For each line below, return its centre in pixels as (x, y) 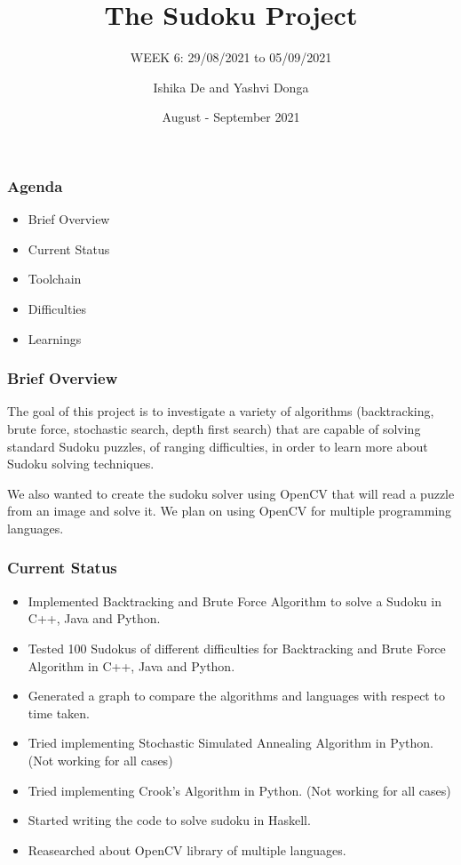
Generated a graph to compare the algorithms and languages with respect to (236, 696)
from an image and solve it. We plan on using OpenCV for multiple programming (230, 511)
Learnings (55, 338)
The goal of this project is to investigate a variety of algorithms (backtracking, (221, 411)
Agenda (35, 185)
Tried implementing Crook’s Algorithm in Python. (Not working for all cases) (239, 790)
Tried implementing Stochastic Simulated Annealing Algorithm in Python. (230, 743)
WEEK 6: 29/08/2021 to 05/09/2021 (231, 57)
